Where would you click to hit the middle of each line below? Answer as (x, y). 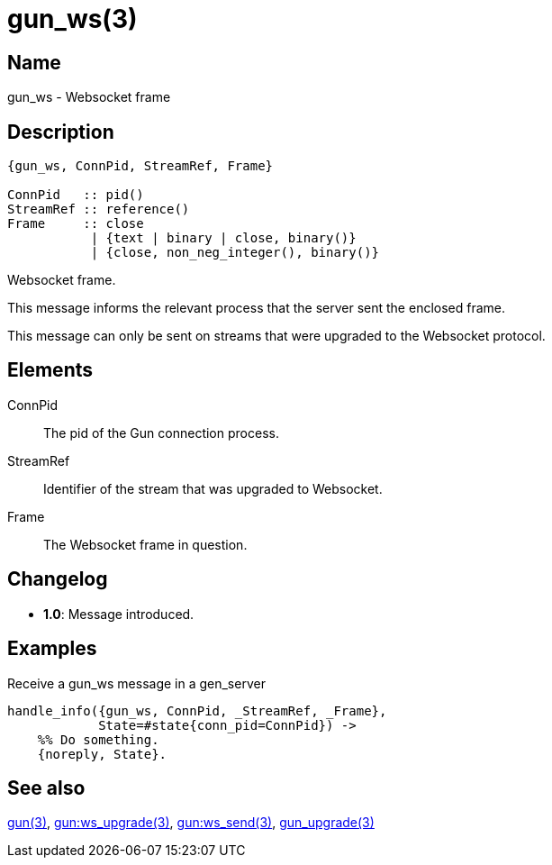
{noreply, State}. (102, 754)
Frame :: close (76, 224)
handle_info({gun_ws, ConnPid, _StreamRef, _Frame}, (197, 710)
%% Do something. (98, 739)
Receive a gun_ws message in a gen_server (136, 683)
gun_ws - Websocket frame (89, 97)
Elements (50, 370)
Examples (52, 649)
